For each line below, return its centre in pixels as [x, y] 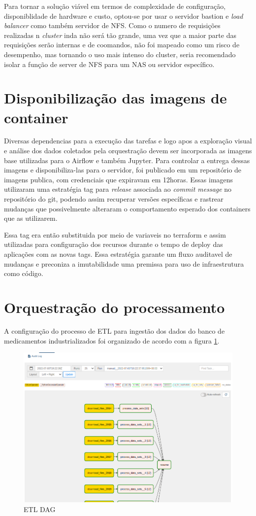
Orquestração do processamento [114, 307]
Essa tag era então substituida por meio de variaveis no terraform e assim [115, 234]
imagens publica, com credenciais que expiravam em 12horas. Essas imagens [119, 179]
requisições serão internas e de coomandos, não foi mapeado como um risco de [122, 45]
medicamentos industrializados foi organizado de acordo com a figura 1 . [112, 340]
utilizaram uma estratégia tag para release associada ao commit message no [118, 189]
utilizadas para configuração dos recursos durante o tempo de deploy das [113, 244]
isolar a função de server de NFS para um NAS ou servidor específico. [109, 64]
